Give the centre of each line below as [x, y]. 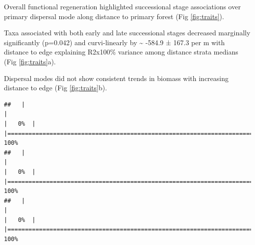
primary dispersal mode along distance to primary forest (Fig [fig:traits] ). [114, 16]
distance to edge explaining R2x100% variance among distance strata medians [121, 52]
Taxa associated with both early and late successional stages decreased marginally [127, 33]
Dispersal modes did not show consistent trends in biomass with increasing [116, 78]
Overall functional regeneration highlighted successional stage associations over [122, 6]
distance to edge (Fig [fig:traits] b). [56, 88]
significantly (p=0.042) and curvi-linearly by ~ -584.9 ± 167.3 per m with [115, 42]
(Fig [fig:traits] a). [30, 61]
